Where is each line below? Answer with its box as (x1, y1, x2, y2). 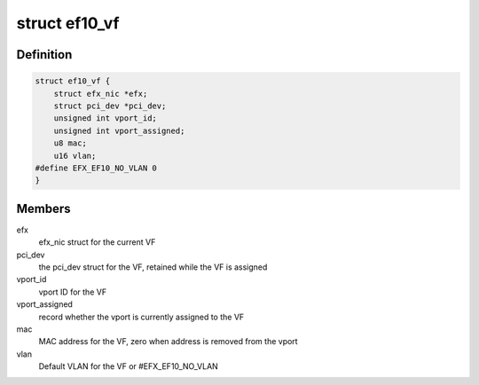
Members (16, 200, 71, 216)
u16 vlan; (53, 151, 97, 161)
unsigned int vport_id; (53, 114, 157, 123)
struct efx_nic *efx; (53, 89, 148, 98)
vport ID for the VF (38, 287, 106, 297)
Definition (16, 47, 73, 62)
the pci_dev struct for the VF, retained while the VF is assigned (38, 262, 268, 272)
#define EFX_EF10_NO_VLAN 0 (35, 162, 157, 173)
